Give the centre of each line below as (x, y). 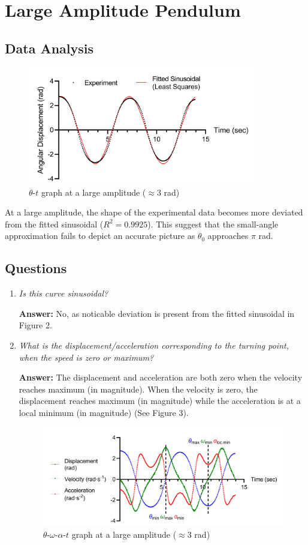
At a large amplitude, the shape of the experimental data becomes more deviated (154, 212)
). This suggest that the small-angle (213, 224)
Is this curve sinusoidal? (64, 293)
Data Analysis (49, 48)
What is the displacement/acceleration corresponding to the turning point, (154, 345)
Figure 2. (35, 325)
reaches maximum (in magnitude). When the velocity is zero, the (138, 389)
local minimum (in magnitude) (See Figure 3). (104, 412)
